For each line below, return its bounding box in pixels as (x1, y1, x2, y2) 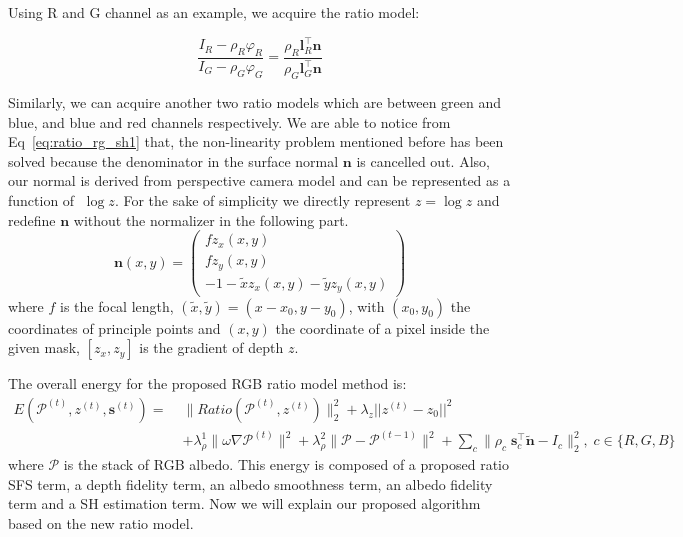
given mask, (8, 337, 81, 358)
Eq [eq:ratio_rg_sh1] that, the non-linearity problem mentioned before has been (8, 131, 504, 152)
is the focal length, (60, 295, 174, 316)
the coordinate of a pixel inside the (275, 317, 490, 338)
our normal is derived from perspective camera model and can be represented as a (8, 170, 511, 191)
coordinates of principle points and (8, 317, 221, 338)
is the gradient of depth (139, 337, 284, 358)
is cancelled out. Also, (356, 150, 490, 171)
